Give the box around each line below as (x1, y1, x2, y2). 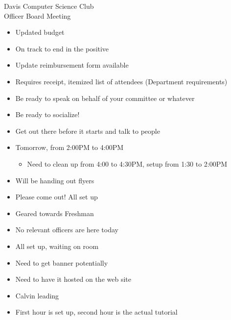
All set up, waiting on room (15, 241, 99, 251)
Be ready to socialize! (15, 109, 80, 120)
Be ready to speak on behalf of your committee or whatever (15, 93, 195, 103)
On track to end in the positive (15, 43, 109, 53)
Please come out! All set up (15, 192, 98, 202)
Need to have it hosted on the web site (15, 274, 131, 284)
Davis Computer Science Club (4, 1, 94, 11)
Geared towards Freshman (15, 208, 94, 218)
